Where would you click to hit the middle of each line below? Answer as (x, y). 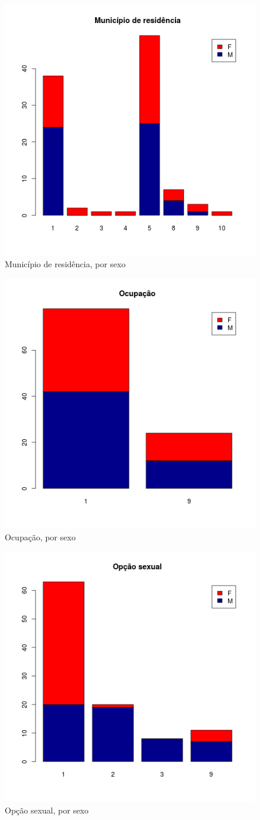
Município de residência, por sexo (65, 263)
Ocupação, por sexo (40, 537)
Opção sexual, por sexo (47, 810)
